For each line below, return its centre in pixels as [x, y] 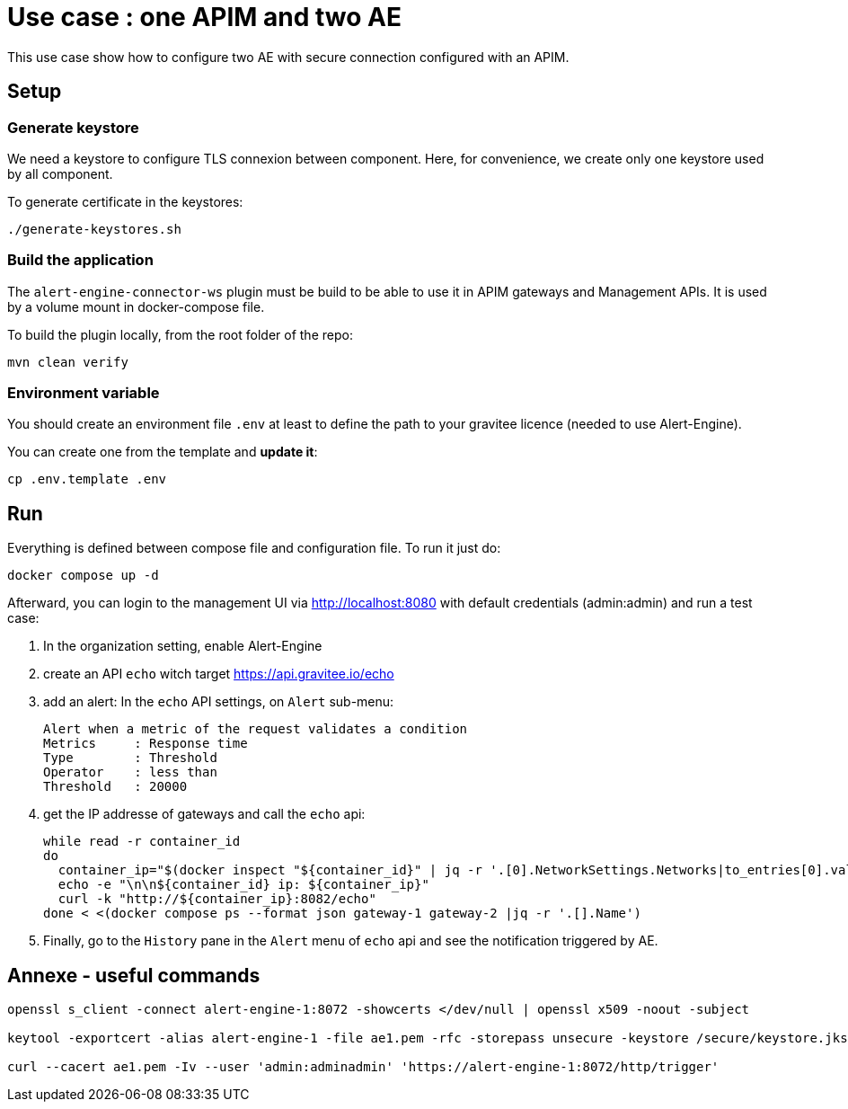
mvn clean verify [68, 362]
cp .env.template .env [87, 479]
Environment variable [84, 393]
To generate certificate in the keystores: [125, 201]
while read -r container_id [142, 842]
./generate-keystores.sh [94, 229]
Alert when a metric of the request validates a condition [256, 729]
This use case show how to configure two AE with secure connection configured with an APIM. [288, 57]
